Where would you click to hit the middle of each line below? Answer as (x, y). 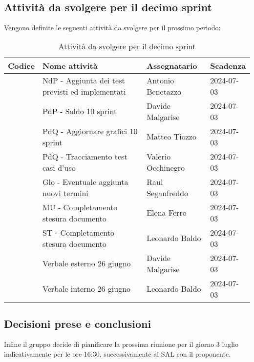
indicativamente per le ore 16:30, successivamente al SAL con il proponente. (117, 353)
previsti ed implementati (84, 91)
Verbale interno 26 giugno (86, 289)
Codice (21, 65)
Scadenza (228, 65)
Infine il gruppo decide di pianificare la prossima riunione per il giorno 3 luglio (121, 344)
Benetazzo (164, 91)
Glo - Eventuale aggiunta (85, 181)
